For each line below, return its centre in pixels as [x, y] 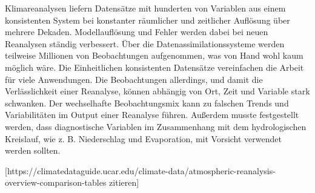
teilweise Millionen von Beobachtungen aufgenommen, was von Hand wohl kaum [154, 55]
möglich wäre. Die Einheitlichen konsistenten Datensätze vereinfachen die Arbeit [154, 67]
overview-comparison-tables [56, 182]
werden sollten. [33, 150]
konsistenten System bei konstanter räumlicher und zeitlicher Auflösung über [148, 20]
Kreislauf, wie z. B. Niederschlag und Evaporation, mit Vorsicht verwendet [143, 138]
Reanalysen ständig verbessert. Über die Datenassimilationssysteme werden [145, 43]
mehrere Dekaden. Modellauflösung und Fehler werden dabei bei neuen [137, 32]
